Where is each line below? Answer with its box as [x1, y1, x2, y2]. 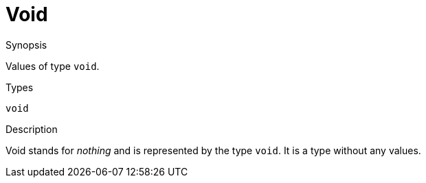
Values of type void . [5, 60, 100, 72]
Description [5, 123, 58, 135]
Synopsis [5, 38, 47, 51]
